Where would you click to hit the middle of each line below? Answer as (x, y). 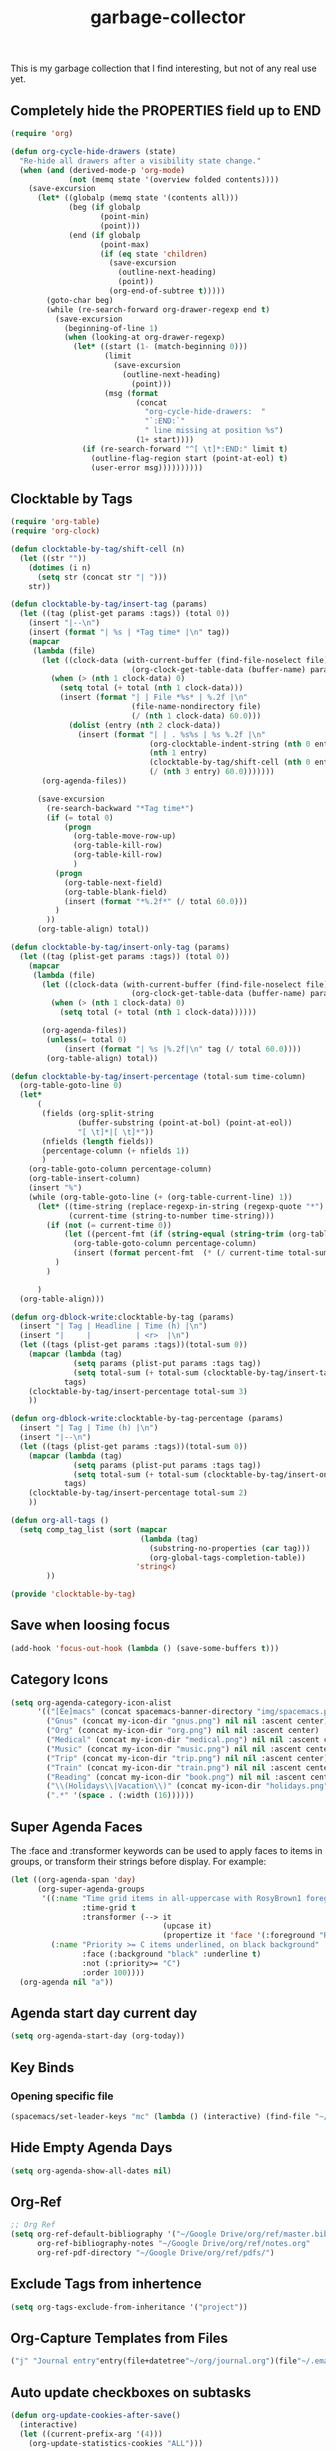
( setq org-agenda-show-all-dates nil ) (91, 2171)
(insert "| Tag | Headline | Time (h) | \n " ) (113, 1326)
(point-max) (124, 244)
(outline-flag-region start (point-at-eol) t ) (189, 458)
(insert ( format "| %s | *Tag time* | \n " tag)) (129, 632)
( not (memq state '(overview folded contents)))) (174, 179)
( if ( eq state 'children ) (153, 254)
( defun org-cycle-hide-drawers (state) (93, 151)
